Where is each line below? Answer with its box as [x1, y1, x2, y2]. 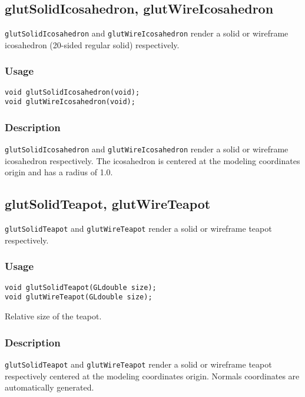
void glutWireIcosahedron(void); [5, 98, 135, 106]
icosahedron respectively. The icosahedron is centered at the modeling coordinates [5, 154, 300, 166]
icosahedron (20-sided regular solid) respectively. [5, 38, 180, 51]
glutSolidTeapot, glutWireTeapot [5, 195, 211, 213]
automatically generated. [5, 381, 94, 393]
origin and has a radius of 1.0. [5, 166, 113, 178]
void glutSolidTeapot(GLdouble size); [5, 283, 157, 292]
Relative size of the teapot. [5, 310, 102, 322]
